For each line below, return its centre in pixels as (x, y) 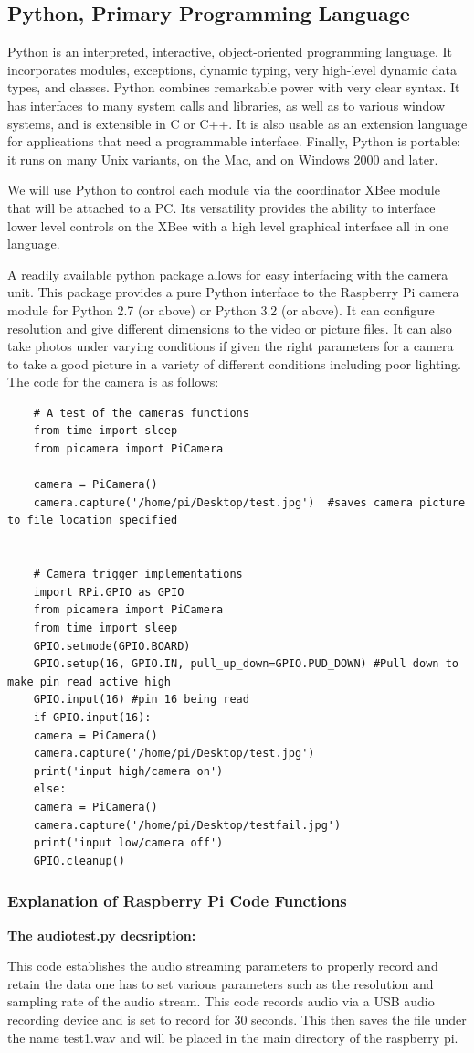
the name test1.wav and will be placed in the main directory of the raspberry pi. (233, 1037)
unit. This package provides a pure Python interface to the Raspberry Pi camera (233, 292)
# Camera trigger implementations (138, 574)
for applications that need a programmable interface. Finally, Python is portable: (234, 141)
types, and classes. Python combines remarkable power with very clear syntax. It (234, 87)
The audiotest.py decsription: (102, 935)
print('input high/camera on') (128, 771)
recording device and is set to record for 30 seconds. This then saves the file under (237, 1019)
